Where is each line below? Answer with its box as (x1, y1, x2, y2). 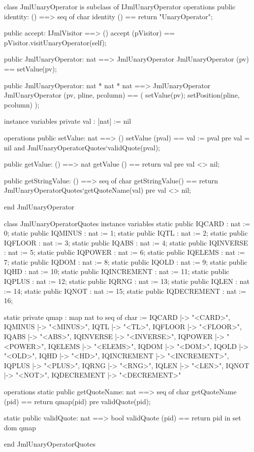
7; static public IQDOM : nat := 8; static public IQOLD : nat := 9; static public (4, 256, 248, 267)
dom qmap (4, 422, 36, 432)
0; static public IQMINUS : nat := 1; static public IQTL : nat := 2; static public (4, 228, 248, 238)
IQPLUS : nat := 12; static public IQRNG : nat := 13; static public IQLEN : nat (4, 276, 250, 286)
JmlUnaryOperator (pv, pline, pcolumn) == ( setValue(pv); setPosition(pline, (4, 90, 240, 100)
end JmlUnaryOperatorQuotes (4, 439, 95, 449)
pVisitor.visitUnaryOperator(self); (4, 37, 107, 47)
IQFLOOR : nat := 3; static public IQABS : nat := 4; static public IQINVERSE (4, 237, 248, 247)
